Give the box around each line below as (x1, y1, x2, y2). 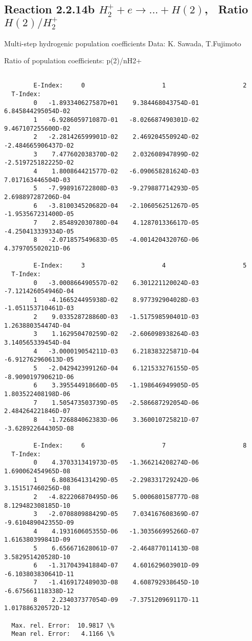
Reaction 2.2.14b (4, 1, 95, 17)
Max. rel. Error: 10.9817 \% (11, 621, 114, 629)
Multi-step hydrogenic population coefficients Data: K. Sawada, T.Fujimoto (4, 38, 241, 48)
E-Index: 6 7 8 (33, 441, 247, 449)
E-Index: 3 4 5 (33, 262, 247, 270)
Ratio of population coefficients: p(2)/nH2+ (4, 55, 142, 66)
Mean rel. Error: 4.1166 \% (11, 630, 114, 638)
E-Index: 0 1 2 (33, 82, 247, 90)
